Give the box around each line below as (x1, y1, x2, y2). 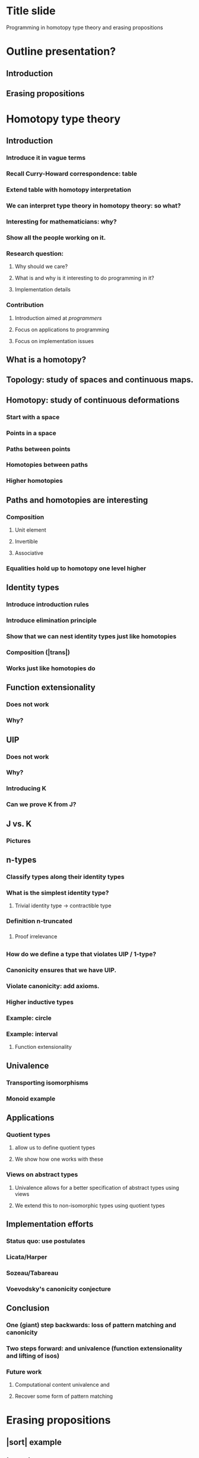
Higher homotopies (6, 477, 64, 485)
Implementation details (14, 286, 71, 293)
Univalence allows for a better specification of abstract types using (14, 1184, 179, 1191)
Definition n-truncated (6, 917, 72, 925)
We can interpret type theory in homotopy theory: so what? (6, 202, 181, 210)
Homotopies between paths (6, 461, 88, 469)
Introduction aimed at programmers (14, 314, 102, 322)
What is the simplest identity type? (6, 888, 109, 897)
